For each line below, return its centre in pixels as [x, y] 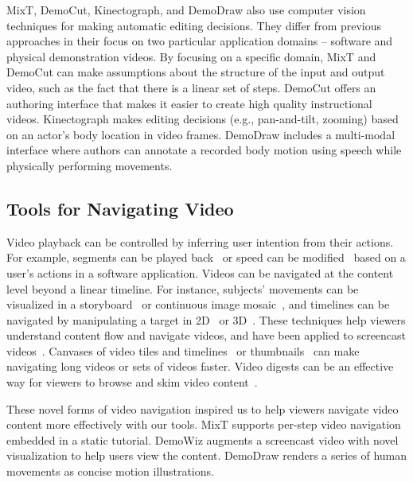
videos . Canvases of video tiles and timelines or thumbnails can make [183, 350]
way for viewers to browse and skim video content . [132, 382]
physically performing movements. [90, 165]
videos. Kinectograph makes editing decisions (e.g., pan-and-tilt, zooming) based [203, 119]
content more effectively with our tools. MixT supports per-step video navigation [204, 424]
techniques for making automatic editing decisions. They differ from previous [194, 25]
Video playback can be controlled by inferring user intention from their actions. [200, 241]
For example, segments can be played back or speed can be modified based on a [206, 257]
